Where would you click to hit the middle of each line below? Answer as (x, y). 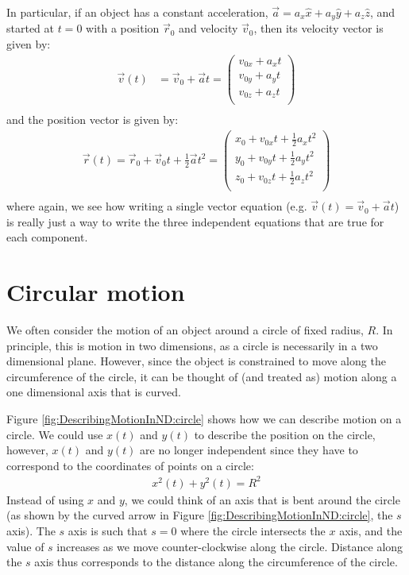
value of (25, 546)
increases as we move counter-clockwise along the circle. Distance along (230, 546)
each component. (47, 237)
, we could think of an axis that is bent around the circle (262, 499)
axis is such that (108, 531)
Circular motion (96, 292)
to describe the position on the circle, (285, 434)
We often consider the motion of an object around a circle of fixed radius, (185, 330)
